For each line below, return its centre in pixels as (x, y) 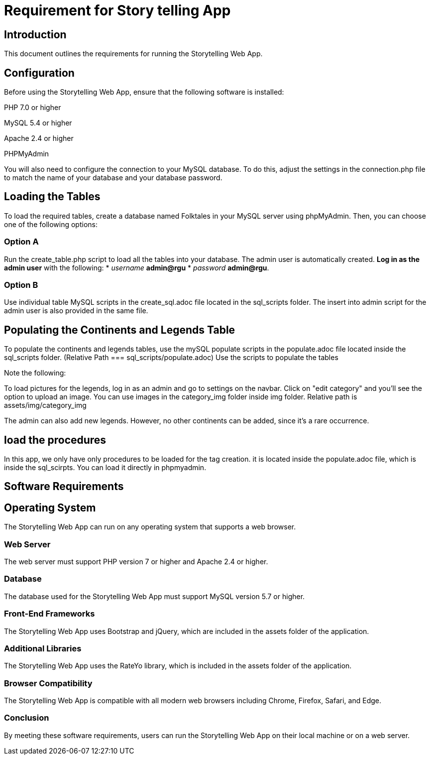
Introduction (35, 34)
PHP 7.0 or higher (33, 108)
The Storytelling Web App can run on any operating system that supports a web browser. (150, 527)
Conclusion (27, 718)
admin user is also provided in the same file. (76, 311)
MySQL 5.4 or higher (38, 123)
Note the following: (35, 373)
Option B (21, 285)
